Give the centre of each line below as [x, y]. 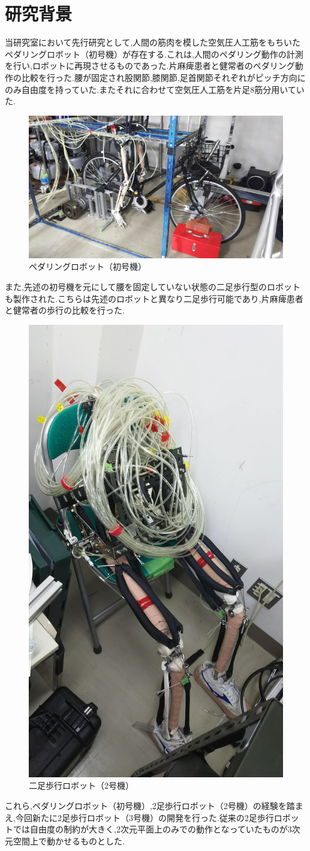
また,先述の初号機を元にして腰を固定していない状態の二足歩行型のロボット [153, 286]
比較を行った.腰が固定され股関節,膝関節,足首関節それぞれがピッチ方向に [163, 77]
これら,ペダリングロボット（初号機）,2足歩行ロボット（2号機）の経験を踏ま [154, 805]
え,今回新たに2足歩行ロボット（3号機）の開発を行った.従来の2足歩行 [139, 817]
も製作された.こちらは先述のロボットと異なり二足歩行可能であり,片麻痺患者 [154, 298]
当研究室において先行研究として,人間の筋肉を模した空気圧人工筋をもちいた [153, 42]
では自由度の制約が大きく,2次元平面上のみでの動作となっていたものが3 [152, 829]
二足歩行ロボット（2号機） [81, 785]
